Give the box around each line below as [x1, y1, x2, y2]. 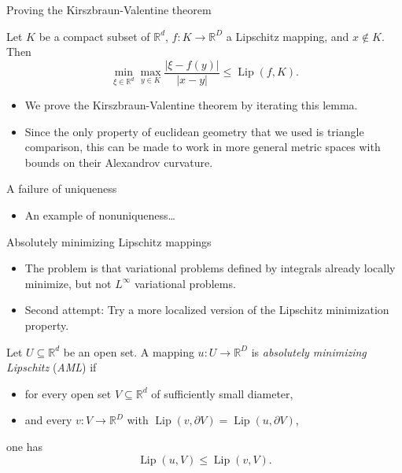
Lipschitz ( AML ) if [6, 359, 97, 375]
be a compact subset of [39, 28, 150, 44]
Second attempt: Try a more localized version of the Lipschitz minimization [24, 301, 389, 318]
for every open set [24, 385, 112, 401]
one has [6, 438, 42, 454]
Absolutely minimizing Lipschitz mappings [6, 233, 212, 249]
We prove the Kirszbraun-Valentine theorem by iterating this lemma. [24, 97, 358, 113]
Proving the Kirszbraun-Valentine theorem [6, 2, 212, 17]
